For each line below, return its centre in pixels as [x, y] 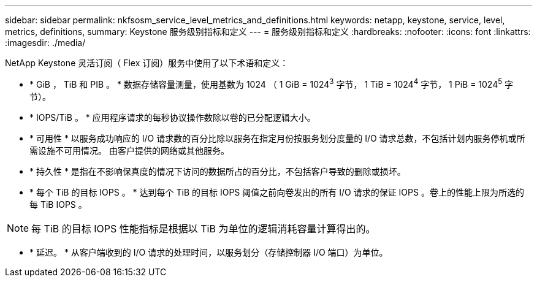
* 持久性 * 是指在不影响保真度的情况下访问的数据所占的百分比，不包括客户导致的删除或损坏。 [218, 171]
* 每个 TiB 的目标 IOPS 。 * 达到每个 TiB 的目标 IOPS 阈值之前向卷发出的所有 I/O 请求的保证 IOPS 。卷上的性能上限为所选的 [277, 192]
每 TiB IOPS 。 [58, 204]
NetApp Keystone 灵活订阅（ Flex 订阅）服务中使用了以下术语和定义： [147, 63]
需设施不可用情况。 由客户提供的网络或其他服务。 [129, 150]
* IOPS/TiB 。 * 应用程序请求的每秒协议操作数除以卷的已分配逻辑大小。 [173, 117]
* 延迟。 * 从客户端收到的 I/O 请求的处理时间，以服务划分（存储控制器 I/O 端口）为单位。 [209, 252]
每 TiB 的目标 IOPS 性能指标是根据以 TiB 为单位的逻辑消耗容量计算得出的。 [204, 228]
